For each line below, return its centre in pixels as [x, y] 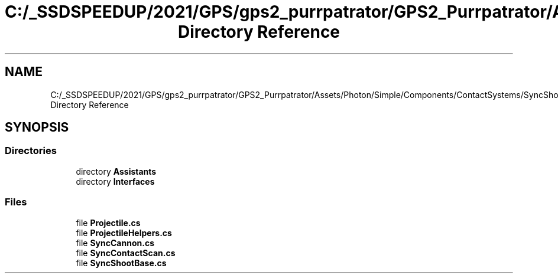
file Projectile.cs [108, 223]
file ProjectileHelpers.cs [124, 233]
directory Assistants [116, 171]
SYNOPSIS [37, 127]
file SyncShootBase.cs [121, 263]
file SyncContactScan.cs [126, 253]
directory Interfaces [115, 181]
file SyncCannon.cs [115, 243]
